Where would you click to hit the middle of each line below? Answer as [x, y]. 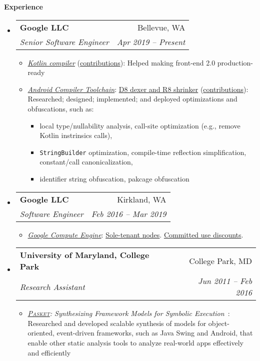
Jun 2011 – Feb [225, 281]
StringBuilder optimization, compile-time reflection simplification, [143, 152]
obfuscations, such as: [61, 108]
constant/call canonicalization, [86, 162]
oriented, [41, 333]
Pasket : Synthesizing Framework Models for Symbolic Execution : [129, 313]
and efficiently [49, 352]
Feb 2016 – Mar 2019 [129, 213]
